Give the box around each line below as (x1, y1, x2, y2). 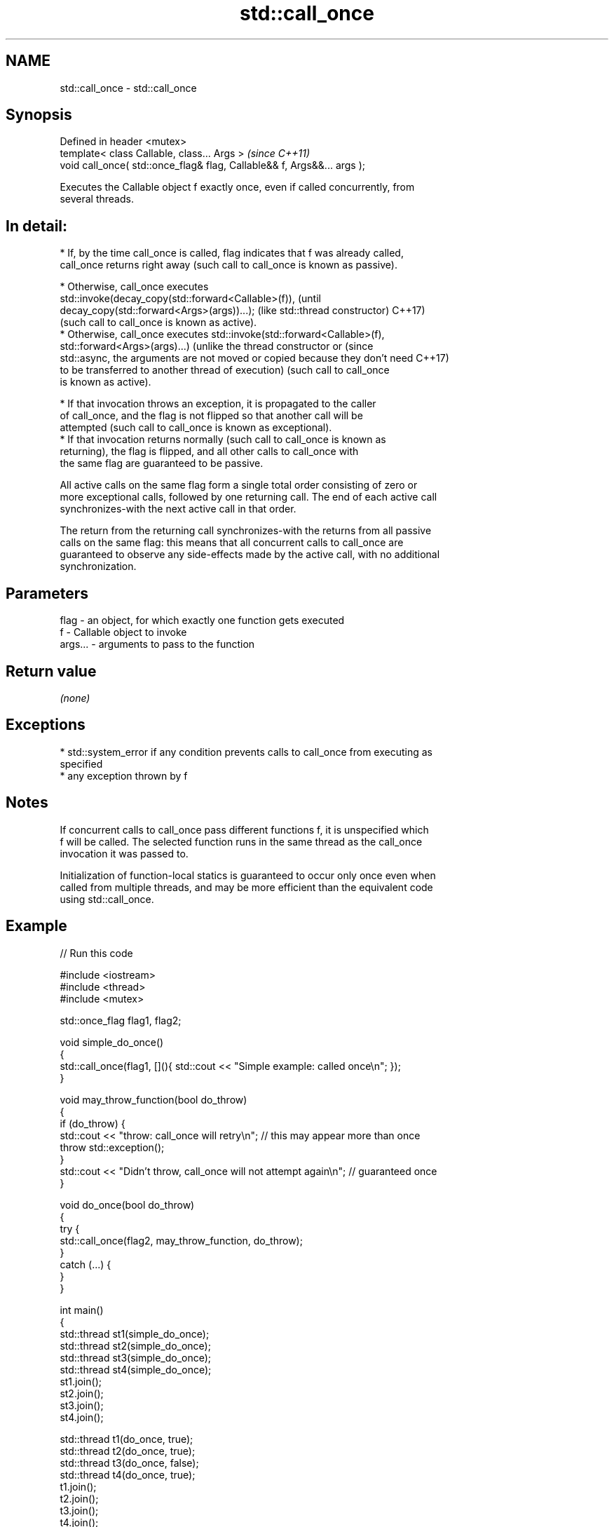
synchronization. (60, 560, 137, 573)
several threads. (60, 193, 134, 205)
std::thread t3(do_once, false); (60, 1456, 199, 1469)
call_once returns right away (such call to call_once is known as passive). (60, 259, 397, 271)
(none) (60, 691, 90, 704)
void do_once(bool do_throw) (60, 1198, 195, 1211)
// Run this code (60, 946, 133, 959)
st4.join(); (60, 1411, 104, 1423)
